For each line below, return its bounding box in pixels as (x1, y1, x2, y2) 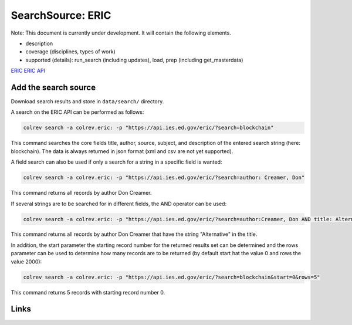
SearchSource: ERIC (11, 9, 111, 22)
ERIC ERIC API (11, 67, 46, 75)
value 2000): (11, 258, 42, 265)
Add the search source (11, 82, 96, 92)
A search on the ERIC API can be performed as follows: (11, 109, 144, 116)
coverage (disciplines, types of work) (25, 48, 116, 55)
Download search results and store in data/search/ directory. (11, 98, 164, 105)
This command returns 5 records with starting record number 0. (11, 289, 165, 296)
